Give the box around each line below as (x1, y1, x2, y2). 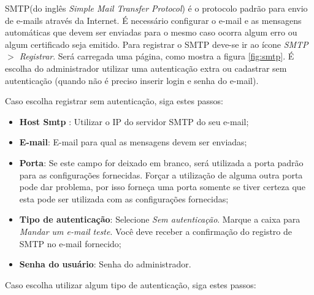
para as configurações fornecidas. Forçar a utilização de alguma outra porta (19, 168, 303, 181)
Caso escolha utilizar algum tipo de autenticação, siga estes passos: (5, 278, 256, 291)
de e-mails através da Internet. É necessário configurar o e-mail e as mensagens (5, 13, 302, 26)
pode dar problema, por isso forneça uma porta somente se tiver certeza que (19, 180, 305, 193)
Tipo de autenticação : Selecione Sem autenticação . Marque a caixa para (19, 213, 301, 226)
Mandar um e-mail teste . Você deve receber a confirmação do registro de (19, 224, 293, 237)
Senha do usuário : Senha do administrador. (19, 258, 191, 270)
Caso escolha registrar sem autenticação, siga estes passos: (5, 94, 223, 107)
